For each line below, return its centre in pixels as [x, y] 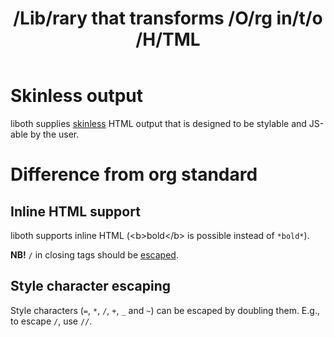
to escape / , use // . [51, 321]
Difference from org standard [134, 174]
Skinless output [77, 96]
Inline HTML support [75, 211]
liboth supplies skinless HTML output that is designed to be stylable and [158, 123]
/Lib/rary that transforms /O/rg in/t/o [168, 18]
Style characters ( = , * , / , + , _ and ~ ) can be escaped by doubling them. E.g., [165, 310]
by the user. [54, 134]
